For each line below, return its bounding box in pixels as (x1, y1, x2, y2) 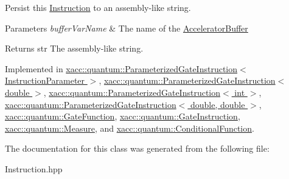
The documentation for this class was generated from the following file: (5, 142, 270, 155)
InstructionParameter (5, 74, 85, 87)
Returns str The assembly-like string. (5, 42, 144, 55)
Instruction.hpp (5, 162, 63, 175)
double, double (190, 98, 245, 110)
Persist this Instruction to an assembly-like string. (5, 1, 191, 13)
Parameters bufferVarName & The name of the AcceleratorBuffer (5, 21, 248, 34)
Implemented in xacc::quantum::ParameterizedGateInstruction (5, 62, 238, 75)
